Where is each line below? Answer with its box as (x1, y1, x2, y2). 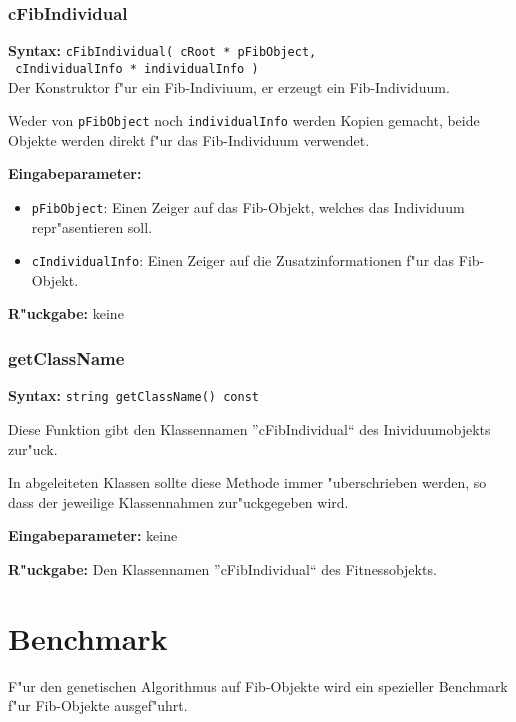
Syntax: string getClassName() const (8, 385, 259, 406)
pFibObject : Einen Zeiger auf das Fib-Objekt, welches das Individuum (31, 196, 465, 217)
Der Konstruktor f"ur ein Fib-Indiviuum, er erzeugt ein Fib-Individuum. (8, 76, 450, 97)
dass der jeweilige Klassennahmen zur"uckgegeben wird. (8, 491, 349, 512)
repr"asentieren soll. (31, 216, 153, 237)
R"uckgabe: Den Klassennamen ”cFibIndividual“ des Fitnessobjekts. (8, 558, 437, 579)
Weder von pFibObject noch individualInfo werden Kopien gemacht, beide (8, 110, 480, 131)
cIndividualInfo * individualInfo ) (15, 61, 259, 76)
